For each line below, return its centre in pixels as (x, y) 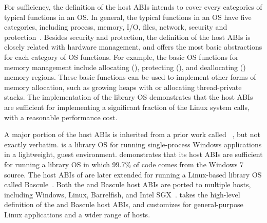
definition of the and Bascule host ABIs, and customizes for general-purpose (124, 204)
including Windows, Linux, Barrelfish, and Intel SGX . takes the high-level (122, 194)
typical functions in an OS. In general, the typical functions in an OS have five (128, 17)
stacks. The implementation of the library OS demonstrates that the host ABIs (129, 97)
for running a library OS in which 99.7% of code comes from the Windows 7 (124, 164)
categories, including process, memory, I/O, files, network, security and (116, 27)
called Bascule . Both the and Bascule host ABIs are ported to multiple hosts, (128, 184)
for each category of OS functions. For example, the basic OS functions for (121, 57)
